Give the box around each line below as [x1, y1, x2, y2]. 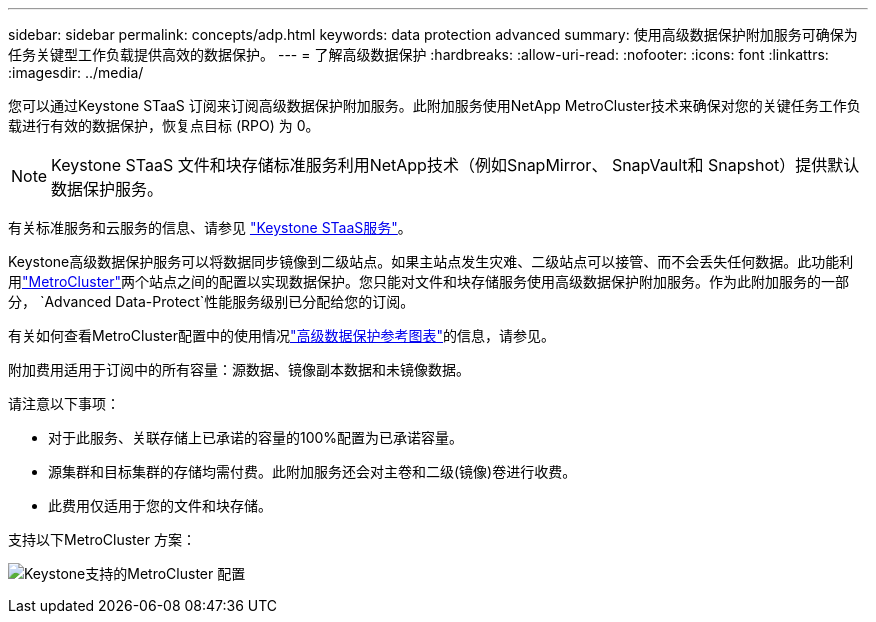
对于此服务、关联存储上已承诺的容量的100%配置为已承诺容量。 [48, 429, 464, 446]
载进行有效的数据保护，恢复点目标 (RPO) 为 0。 [8, 117, 320, 134]
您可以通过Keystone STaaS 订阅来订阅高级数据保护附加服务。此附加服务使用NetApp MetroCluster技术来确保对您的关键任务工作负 [8, 97, 861, 114]
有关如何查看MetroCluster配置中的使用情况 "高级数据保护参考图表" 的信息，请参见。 [8, 327, 556, 344]
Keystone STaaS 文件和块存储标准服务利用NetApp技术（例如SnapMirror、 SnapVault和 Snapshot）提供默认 [51, 155, 860, 175]
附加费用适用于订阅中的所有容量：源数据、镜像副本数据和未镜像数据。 [8, 361, 470, 378]
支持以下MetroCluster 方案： [8, 531, 196, 548]
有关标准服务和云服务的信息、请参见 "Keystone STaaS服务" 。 [8, 219, 412, 236]
